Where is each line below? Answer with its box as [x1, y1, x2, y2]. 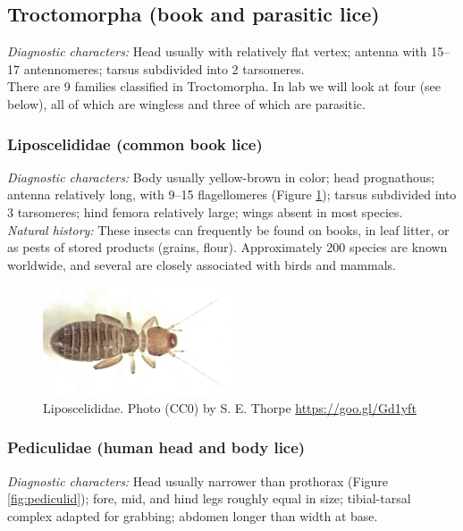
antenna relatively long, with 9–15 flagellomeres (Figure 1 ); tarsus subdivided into [7, 185, 457, 204]
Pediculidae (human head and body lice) [7, 436, 306, 459]
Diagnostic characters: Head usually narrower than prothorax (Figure [7, 471, 389, 490]
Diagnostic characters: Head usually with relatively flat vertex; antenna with [7, 42, 427, 61]
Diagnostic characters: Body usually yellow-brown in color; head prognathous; [7, 167, 435, 186]
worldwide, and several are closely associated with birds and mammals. [7, 255, 396, 274]
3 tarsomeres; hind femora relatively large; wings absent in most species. [7, 202, 403, 221]
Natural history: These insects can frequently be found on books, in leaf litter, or [7, 220, 450, 239]
